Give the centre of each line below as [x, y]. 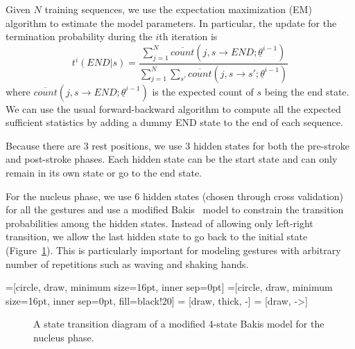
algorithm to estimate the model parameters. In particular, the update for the [171, 23]
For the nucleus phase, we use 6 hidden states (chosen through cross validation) [175, 196]
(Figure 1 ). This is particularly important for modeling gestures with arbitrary [173, 250]
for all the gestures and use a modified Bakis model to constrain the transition [175, 209]
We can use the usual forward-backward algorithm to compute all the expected [173, 108]
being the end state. [307, 91]
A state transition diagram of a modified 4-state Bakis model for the [179, 324]
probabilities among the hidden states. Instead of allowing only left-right [159, 223]
